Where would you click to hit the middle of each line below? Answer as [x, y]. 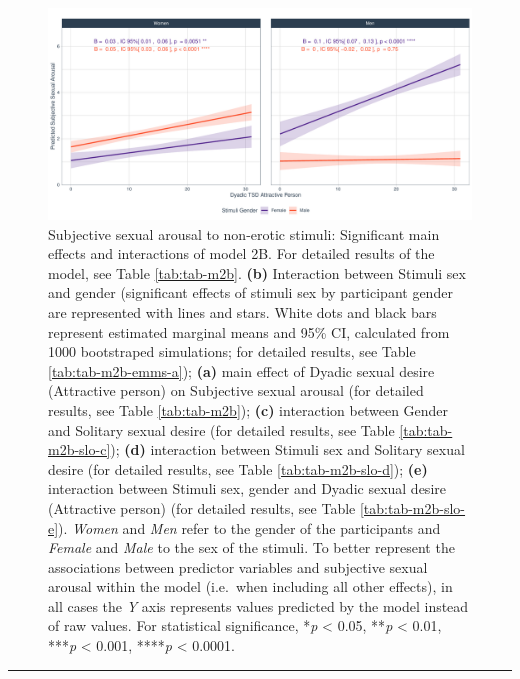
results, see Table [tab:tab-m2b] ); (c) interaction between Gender [248, 409]
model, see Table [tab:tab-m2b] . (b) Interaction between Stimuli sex [257, 272]
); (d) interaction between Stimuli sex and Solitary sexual [287, 449]
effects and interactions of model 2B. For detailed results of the [241, 253]
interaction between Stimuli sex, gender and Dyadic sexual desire [247, 488]
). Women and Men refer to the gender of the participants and [249, 527]
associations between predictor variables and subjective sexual [238, 566]
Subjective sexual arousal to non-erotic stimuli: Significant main [244, 233]
